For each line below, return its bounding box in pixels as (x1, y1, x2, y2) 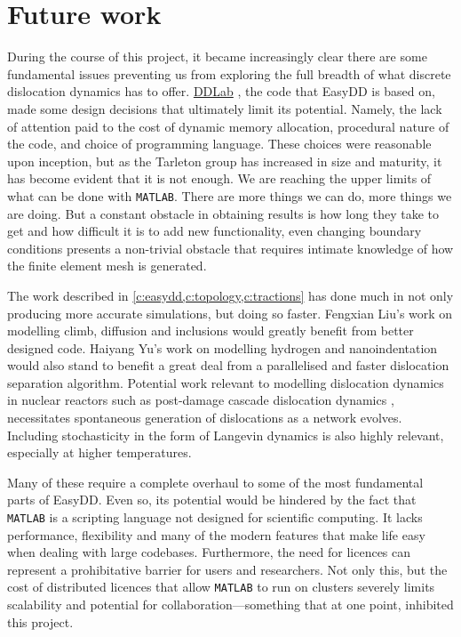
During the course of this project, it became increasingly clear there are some (7, 47, 427, 66)
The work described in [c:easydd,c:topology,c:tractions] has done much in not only (7, 286, 454, 304)
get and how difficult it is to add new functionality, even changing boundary (7, 222, 422, 240)
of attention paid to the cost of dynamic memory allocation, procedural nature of (7, 117, 449, 135)
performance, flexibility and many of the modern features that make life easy (7, 525, 425, 544)
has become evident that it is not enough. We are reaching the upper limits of (7, 169, 432, 188)
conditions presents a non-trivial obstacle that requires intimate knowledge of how (7, 238, 454, 257)
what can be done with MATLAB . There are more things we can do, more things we (7, 186, 452, 205)
